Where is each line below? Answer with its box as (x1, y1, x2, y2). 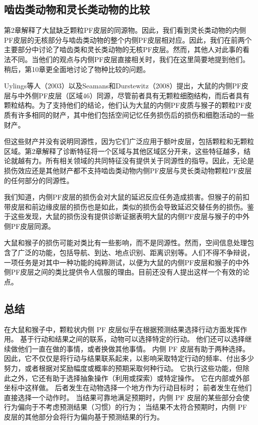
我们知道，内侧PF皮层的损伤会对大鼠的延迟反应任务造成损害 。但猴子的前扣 (4, 192, 250, 202)
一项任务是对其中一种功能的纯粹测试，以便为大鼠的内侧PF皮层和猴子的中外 (4, 257, 250, 267)
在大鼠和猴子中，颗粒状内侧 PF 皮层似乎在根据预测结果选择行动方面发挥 (4, 324, 240, 334)
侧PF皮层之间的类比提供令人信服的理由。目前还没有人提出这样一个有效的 (4, 267, 243, 277)
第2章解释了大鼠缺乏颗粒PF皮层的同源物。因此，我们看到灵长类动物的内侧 (4, 25, 246, 35)
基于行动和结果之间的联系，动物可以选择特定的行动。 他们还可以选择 (20, 334, 245, 344)
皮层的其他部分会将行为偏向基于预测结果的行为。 (4, 412, 164, 422)
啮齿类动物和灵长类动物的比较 (4, 1, 150, 17)
